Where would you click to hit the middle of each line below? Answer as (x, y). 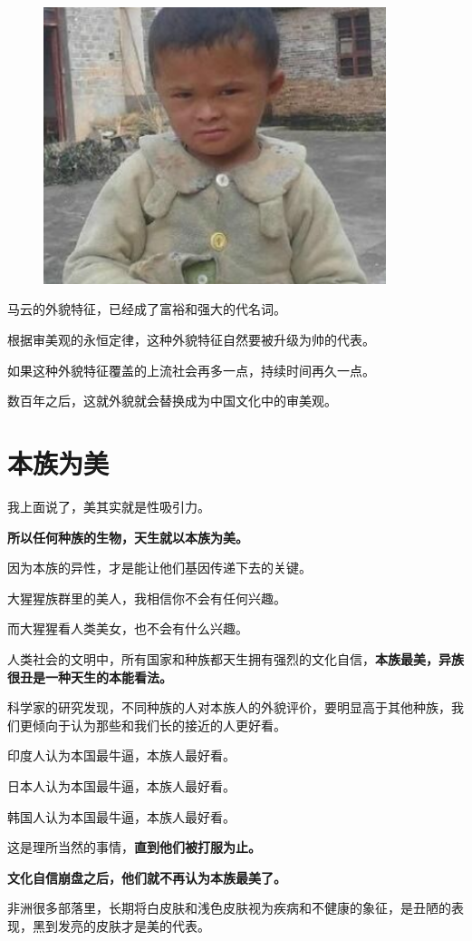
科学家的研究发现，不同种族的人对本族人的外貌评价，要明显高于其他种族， (229, 707)
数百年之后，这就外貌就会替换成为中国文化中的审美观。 (172, 401)
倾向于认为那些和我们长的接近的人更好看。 (159, 725)
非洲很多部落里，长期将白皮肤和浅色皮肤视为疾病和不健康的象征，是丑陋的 (229, 908)
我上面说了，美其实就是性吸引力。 (109, 506)
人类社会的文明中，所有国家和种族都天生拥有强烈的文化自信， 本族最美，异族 (236, 658)
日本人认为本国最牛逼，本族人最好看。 (121, 785)
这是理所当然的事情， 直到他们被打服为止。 (134, 847)
